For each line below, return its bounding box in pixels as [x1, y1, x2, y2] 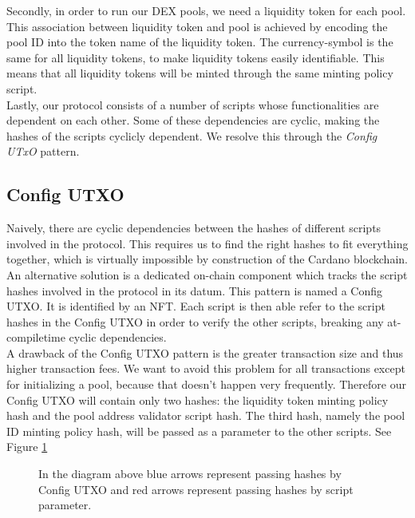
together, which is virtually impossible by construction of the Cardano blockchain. [6, 251, 408, 267]
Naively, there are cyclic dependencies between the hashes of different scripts [6, 219, 381, 236]
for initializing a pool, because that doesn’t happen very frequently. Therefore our [6, 376, 406, 393]
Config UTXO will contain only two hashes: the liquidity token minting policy [6, 391, 389, 408]
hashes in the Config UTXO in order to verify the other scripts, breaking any [6, 313, 384, 330]
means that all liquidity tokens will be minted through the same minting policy [6, 65, 393, 81]
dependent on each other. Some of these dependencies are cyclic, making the [6, 112, 380, 129]
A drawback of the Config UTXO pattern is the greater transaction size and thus [6, 344, 404, 361]
